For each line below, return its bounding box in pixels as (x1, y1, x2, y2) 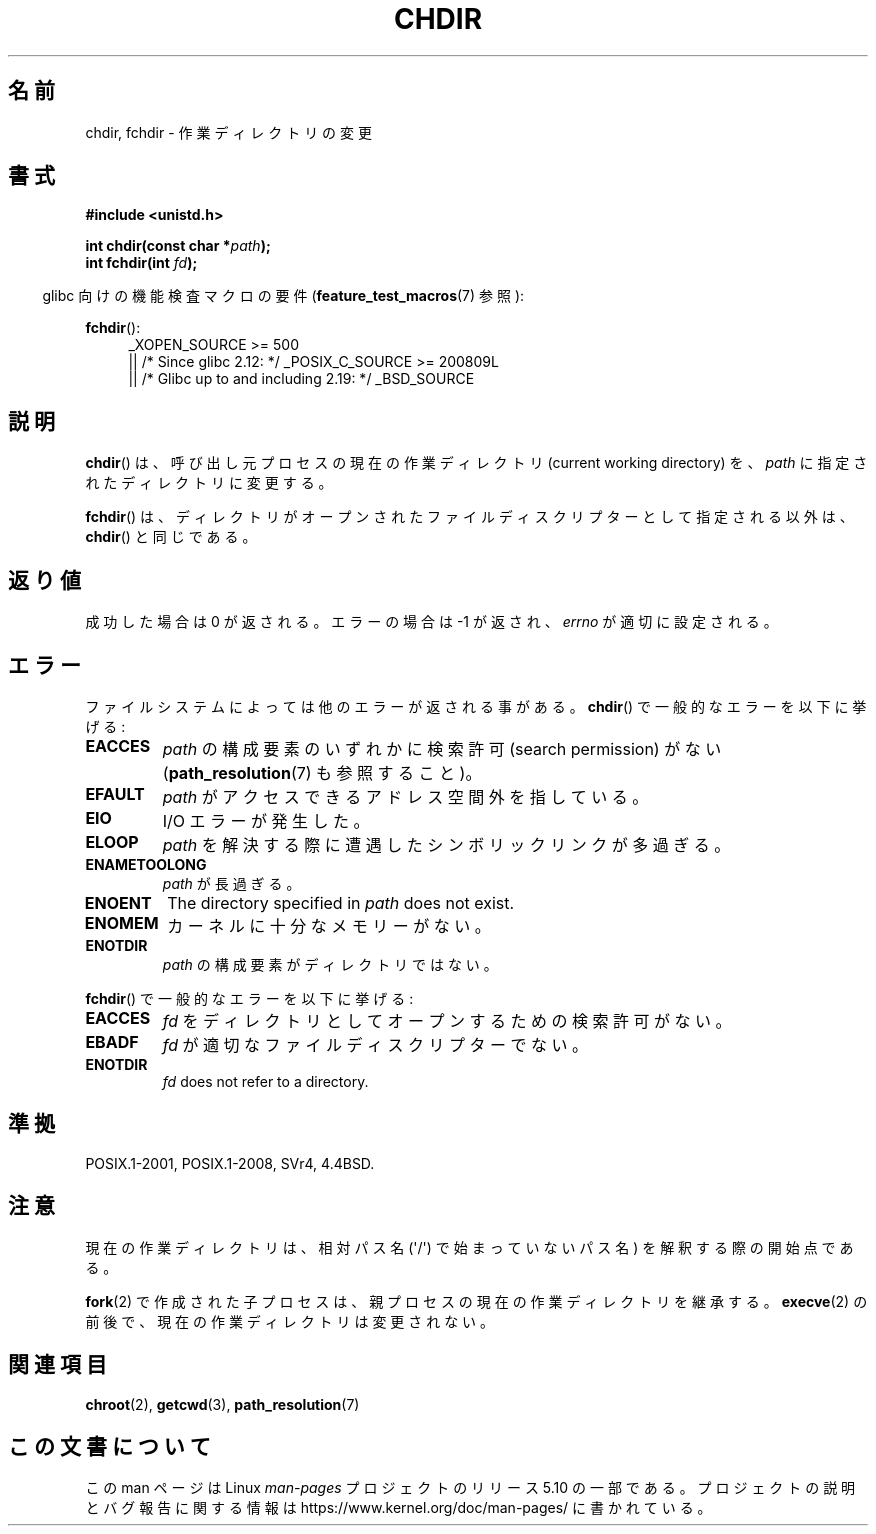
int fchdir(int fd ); (85, 254, 198, 272)
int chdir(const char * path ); (85, 237, 271, 255)
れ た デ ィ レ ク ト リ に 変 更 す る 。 (85, 474, 333, 492)
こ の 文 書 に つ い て (8, 1433, 211, 1459)
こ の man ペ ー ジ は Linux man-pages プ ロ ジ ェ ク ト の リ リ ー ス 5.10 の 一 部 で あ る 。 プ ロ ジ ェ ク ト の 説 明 (85, 1479, 856, 1497)
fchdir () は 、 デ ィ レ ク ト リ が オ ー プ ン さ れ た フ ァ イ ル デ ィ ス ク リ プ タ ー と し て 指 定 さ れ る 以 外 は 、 (85, 508, 854, 526)
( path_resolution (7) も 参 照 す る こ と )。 (162, 762, 482, 783)
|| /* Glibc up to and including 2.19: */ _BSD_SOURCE (128, 370, 475, 388)
